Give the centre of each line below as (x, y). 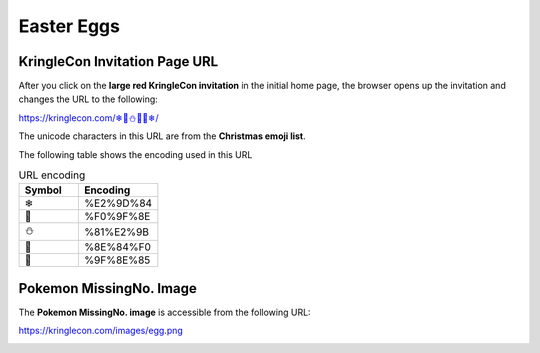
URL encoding (52, 175)
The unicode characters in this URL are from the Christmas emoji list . (162, 136)
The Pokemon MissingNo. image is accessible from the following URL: (164, 312)
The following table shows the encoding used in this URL (135, 154)
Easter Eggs (69, 26)
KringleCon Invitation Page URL (118, 61)
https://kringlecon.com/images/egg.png (101, 331)
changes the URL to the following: (88, 99)
